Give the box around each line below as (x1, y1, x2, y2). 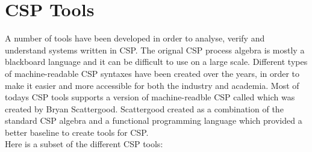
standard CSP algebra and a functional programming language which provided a (5, 114, 302, 127)
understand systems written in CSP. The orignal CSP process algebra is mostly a (5, 43, 305, 56)
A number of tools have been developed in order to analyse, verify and (5, 32, 265, 44)
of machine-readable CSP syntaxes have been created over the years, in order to (5, 67, 300, 79)
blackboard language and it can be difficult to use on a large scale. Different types (5, 55, 308, 68)
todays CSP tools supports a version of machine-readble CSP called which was (5, 91, 295, 103)
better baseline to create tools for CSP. (5, 126, 149, 138)
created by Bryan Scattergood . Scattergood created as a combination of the (5, 102, 284, 115)
